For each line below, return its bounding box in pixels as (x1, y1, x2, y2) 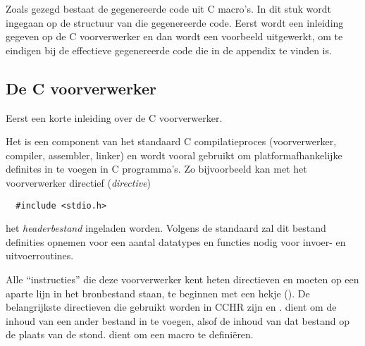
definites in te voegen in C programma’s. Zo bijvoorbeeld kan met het (6, 161, 307, 176)
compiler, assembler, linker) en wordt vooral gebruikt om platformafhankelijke (6, 147, 342, 162)
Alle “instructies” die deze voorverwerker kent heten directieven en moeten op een (6, 271, 359, 286)
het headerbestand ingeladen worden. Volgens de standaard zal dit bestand (6, 221, 326, 235)
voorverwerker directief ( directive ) (6, 175, 151, 190)
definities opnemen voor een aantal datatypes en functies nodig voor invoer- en (6, 234, 346, 249)
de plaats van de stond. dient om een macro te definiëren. (6, 327, 254, 342)
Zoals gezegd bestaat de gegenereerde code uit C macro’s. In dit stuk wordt (6, 1, 332, 16)
